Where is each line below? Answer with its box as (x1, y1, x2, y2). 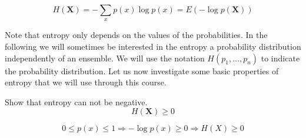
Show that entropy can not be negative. (5, 95, 148, 108)
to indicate (261, 51, 300, 64)
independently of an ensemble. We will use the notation (5, 51, 205, 64)
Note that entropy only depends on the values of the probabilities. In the (5, 29, 268, 41)
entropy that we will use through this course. (5, 76, 167, 88)
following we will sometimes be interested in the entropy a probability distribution (5, 40, 301, 52)
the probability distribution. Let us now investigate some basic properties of (5, 64, 279, 77)
